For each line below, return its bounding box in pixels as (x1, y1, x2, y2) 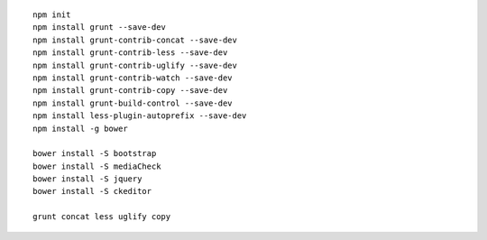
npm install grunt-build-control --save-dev (32, 97, 234, 108)
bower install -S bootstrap (32, 149, 157, 159)
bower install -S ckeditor (32, 186, 152, 197)
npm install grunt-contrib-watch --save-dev (32, 72, 234, 83)
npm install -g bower (32, 123, 128, 134)
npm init (32, 10, 71, 20)
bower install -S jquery (32, 174, 142, 184)
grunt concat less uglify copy (32, 212, 171, 222)
